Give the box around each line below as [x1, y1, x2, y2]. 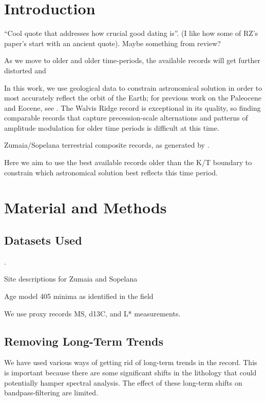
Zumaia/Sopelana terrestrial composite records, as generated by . [4, 139, 210, 150]
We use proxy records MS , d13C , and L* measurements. [4, 308, 181, 318]
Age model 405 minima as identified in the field [4, 291, 154, 302]
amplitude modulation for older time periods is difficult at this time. [4, 122, 219, 133]
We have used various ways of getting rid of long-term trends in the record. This [4, 357, 257, 368]
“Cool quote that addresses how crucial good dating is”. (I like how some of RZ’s [4, 28, 258, 38]
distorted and [4, 65, 46, 75]
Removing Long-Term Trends [4, 333, 163, 349]
